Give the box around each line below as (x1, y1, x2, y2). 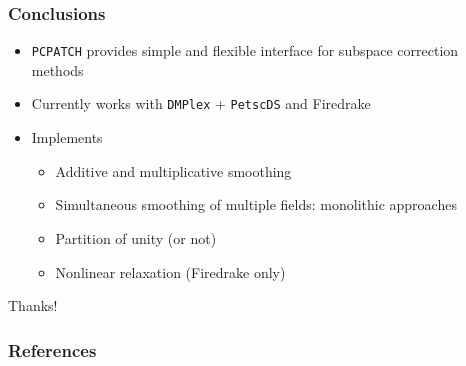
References (8, 337, 97, 362)
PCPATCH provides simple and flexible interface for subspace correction (31, 40, 459, 61)
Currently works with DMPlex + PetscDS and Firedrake (31, 93, 371, 114)
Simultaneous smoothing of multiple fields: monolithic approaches (55, 194, 457, 215)
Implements (31, 127, 103, 148)
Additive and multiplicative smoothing (55, 160, 292, 181)
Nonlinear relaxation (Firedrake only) (55, 261, 286, 282)
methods (31, 59, 84, 80)
